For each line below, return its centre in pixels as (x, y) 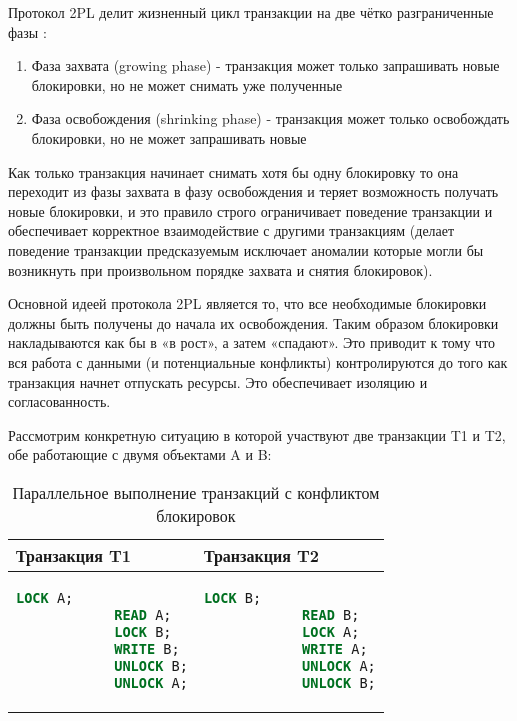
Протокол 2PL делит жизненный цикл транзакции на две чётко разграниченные (251, 12)
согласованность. (59, 401)
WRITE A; (335, 648)
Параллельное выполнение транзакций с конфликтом (196, 492)
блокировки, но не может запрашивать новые (169, 137)
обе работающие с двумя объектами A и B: (140, 454)
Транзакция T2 (261, 555)
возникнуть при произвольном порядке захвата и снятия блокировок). (220, 269)
